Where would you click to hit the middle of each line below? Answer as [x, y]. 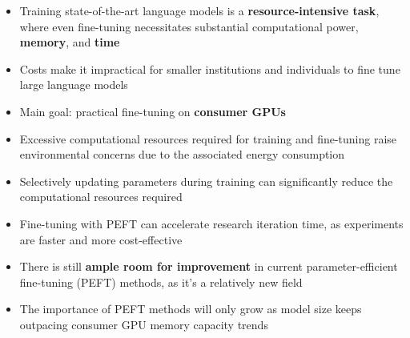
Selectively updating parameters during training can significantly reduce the [206, 181]
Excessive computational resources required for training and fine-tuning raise [208, 138]
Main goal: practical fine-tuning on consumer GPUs [153, 111]
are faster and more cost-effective [101, 239]
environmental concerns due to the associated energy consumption [182, 154]
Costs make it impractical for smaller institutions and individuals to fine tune [210, 68]
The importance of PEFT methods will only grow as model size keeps [191, 309]
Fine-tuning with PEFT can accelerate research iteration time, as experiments [211, 223]
